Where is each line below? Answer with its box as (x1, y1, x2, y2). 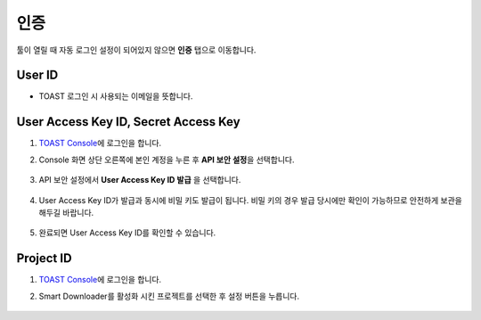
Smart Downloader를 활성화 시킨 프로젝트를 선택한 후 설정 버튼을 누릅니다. (38, 291, 300, 301)
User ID (16, 68, 59, 83)
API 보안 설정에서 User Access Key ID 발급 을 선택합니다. (38, 175, 241, 185)
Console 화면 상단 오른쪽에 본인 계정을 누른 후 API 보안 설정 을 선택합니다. (38, 154, 295, 165)
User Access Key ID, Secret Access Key (16, 114, 240, 129)
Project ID (16, 250, 72, 267)
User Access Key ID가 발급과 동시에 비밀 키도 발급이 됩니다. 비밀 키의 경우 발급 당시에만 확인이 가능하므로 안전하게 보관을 (38, 194, 462, 205)
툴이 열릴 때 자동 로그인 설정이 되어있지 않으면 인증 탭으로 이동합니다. (16, 45, 257, 55)
